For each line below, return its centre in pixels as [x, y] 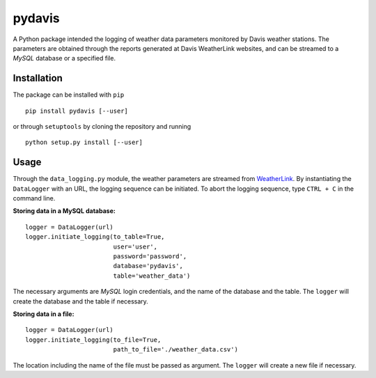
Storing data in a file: [44, 314]
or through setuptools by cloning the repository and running [102, 127]
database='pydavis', [148, 266]
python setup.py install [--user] [84, 142]
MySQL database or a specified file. [64, 58]
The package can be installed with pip [69, 95]
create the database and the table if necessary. [81, 301]
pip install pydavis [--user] [77, 111]
